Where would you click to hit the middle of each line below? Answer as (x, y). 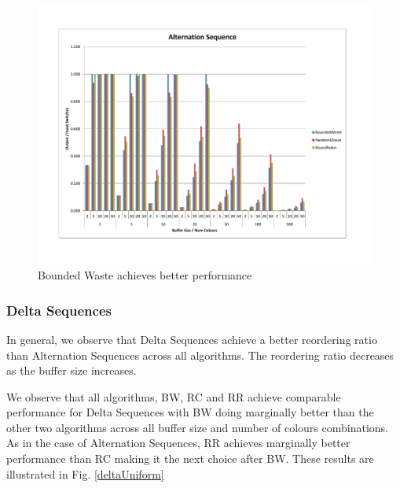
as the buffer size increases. (72, 370)
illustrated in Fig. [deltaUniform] (85, 473)
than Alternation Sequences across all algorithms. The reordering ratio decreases (200, 355)
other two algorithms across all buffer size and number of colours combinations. (198, 427)
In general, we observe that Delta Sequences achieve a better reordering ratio (192, 339)
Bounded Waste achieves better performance (145, 275)
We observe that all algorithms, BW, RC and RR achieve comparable (174, 396)
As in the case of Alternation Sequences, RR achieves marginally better (178, 443)
